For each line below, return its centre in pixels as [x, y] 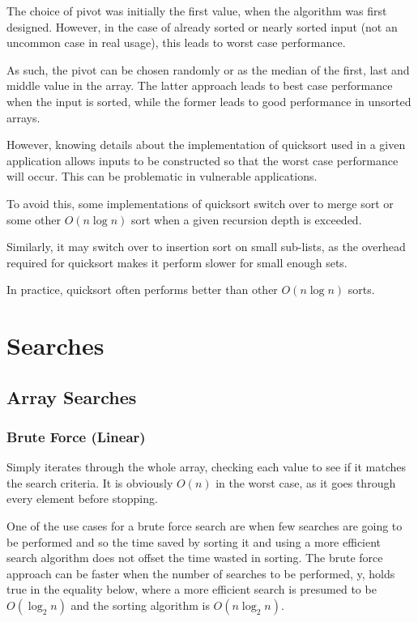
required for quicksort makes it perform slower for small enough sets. [177, 262]
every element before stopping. [82, 498]
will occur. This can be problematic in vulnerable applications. [162, 176]
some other [34, 219]
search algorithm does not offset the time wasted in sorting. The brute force [195, 558]
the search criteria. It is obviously [90, 482]
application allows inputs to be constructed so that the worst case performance [203, 160]
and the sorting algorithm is [140, 605]
